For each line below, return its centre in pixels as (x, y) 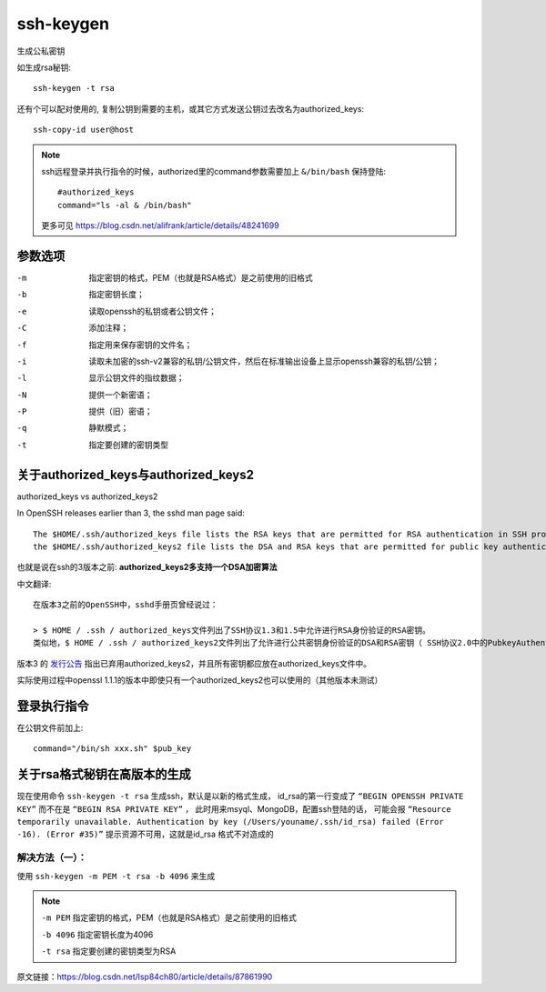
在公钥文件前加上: (50, 727)
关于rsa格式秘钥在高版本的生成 (104, 774)
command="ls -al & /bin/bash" (125, 205)
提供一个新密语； (121, 395)
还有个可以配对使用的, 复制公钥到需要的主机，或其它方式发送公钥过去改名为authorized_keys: (190, 108)
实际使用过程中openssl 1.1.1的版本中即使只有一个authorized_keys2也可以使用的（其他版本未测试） (200, 680)
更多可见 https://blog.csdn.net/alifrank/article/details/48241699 (160, 225)
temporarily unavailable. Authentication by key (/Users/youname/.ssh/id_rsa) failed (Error (231, 822)
